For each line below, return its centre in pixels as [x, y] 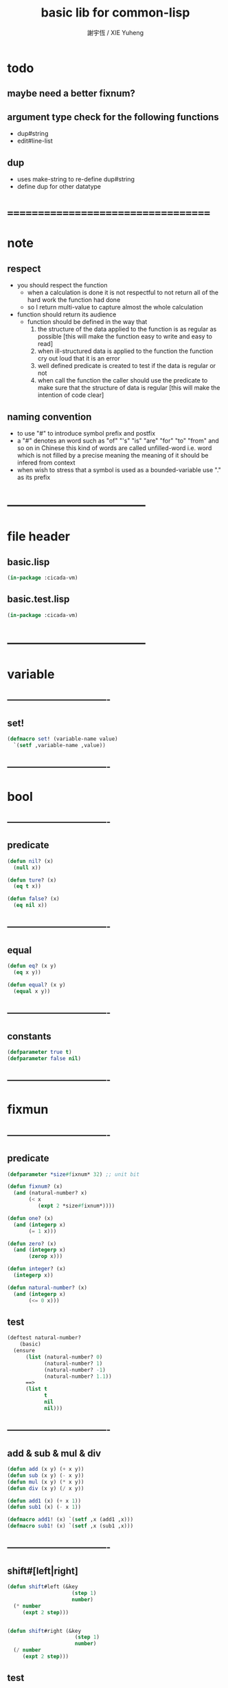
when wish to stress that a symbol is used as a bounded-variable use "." [119, 469]
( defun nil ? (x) [30, 861]
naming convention [49, 417]
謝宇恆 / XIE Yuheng [115, 32]
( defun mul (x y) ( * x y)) [46, 1482]
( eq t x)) [27, 886]
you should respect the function [62, 285]
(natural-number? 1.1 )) [78, 1376]
